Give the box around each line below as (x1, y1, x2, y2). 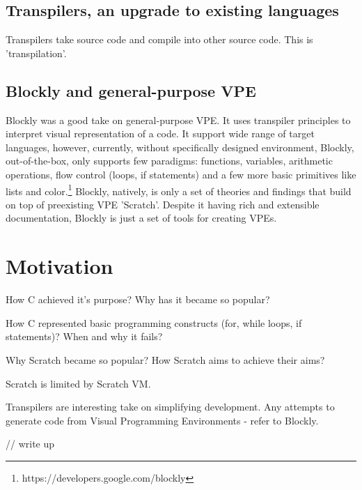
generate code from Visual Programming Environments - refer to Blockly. (6, 413, 319, 427)
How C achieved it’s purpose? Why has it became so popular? (6, 292, 270, 307)
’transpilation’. (6, 45, 67, 60)
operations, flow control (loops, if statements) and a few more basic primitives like (6, 167, 356, 181)
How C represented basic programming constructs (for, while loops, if (6, 315, 302, 330)
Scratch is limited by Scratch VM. (6, 376, 151, 390)
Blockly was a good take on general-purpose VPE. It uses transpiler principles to (6, 112, 351, 127)
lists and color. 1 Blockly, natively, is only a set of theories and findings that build (6, 181, 352, 198)
